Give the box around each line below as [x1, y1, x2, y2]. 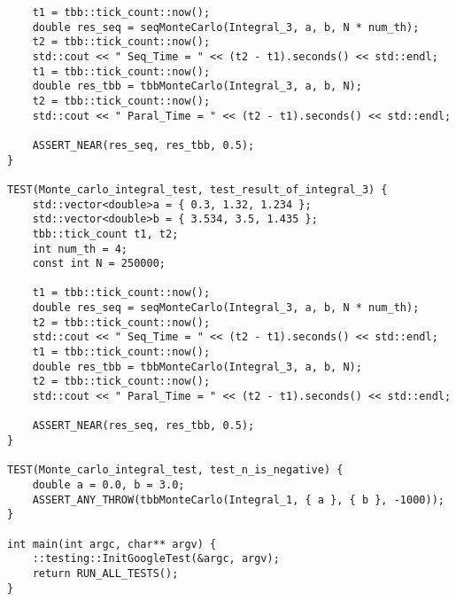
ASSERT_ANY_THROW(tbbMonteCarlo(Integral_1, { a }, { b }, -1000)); [32, 493, 444, 506]
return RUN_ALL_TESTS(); [32, 566, 179, 580]
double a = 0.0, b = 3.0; [32, 479, 185, 491]
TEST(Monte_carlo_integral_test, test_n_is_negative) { [7, 464, 344, 477]
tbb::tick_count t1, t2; [32, 227, 179, 240]
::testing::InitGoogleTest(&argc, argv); [32, 552, 280, 566]
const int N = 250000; [32, 257, 166, 270]
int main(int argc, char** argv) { [7, 537, 217, 550]
